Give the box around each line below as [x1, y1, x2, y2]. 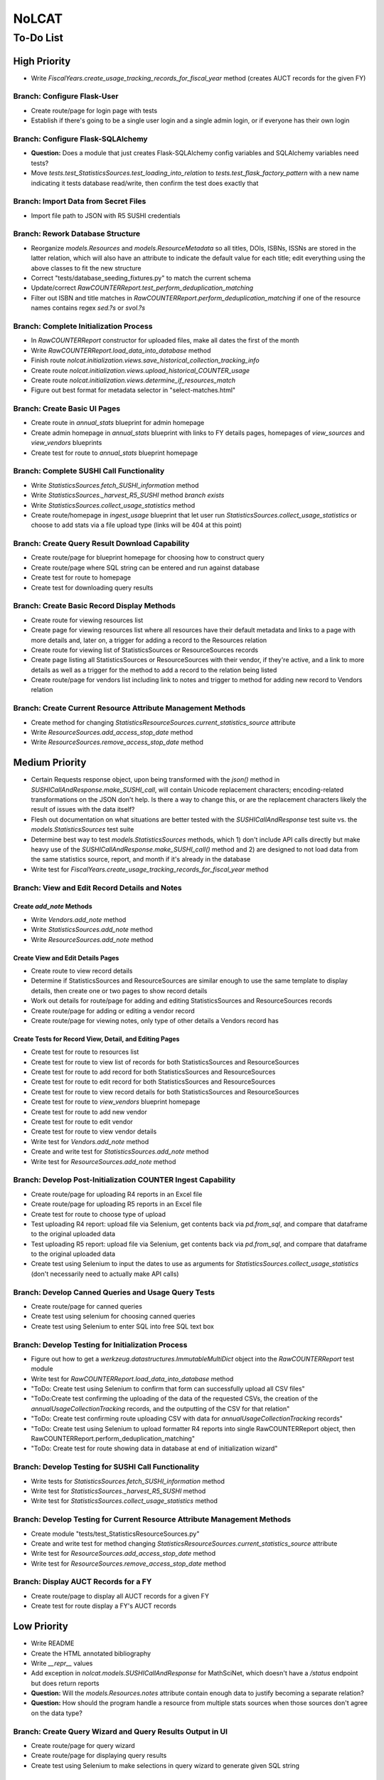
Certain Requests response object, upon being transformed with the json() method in [31, 775, 280, 784]
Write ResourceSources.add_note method [31, 935, 154, 943]
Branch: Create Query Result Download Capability [13, 538, 190, 548]
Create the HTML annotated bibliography [31, 1649, 151, 1658]
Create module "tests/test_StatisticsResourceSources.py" [31, 1529, 200, 1538]
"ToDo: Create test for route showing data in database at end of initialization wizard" [31, 1444, 278, 1452]
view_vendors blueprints [31, 439, 102, 447]
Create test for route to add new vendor [31, 1107, 147, 1116]
